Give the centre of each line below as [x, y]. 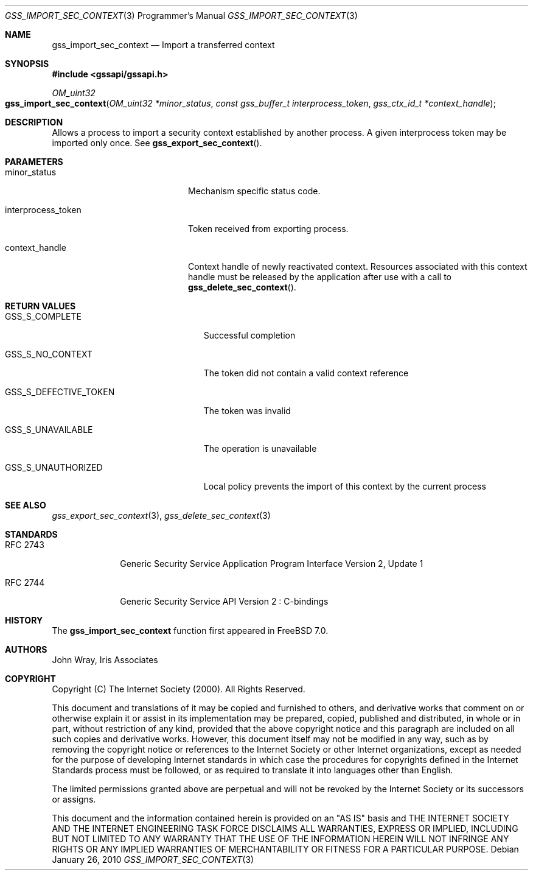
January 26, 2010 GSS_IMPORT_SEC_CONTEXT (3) [153, 859]
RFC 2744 [25, 582]
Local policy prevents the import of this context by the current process [345, 486]
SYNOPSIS [27, 64]
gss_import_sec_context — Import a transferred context [163, 45]
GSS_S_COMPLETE [43, 316]
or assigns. [74, 799]
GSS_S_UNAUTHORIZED [54, 467]
